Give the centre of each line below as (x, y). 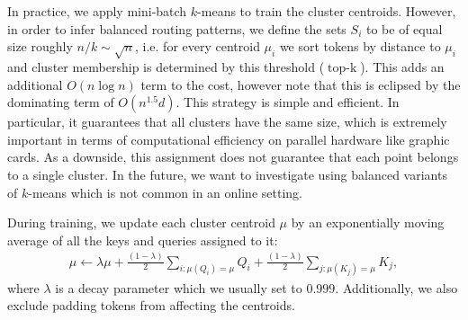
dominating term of (61, 102)
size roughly (40, 46)
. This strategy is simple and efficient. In (288, 102)
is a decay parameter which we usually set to (179, 287)
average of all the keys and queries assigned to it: (143, 240)
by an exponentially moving (368, 222)
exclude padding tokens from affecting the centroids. (151, 305)
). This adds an (402, 66)
